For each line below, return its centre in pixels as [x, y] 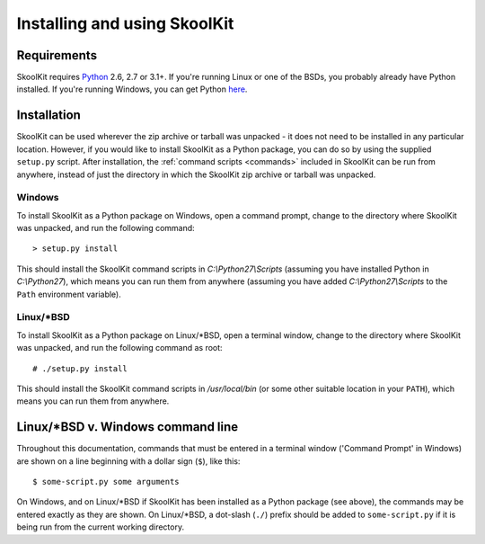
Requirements [57, 55]
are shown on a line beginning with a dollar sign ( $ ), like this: [128, 461]
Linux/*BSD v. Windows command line [128, 427]
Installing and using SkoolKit [125, 23]
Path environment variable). [69, 294]
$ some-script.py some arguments [106, 482]
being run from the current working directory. [100, 527]
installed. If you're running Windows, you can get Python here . [132, 89]
